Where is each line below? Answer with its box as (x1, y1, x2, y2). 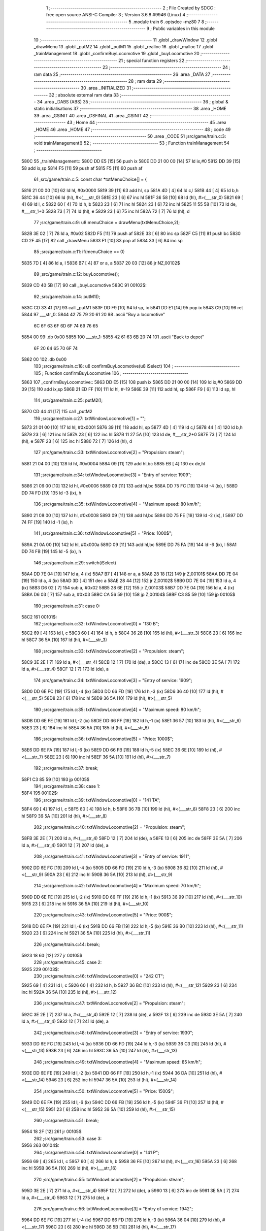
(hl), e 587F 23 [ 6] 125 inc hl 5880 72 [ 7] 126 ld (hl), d (21, 438, 133, 444)
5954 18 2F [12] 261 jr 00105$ (21, 1129, 82, 1134)
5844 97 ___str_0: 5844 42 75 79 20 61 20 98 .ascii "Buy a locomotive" (21, 312, 165, 318)
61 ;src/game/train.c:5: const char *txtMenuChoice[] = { (33, 176, 147, 182)
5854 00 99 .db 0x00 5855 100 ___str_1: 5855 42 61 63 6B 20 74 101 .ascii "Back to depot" (21, 334, 204, 340)
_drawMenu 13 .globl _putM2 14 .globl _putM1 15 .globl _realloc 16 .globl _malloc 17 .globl (33, 43, 214, 49)
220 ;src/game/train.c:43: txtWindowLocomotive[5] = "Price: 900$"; (33, 912, 173, 918)
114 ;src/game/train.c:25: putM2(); (33, 397, 103, 403)
